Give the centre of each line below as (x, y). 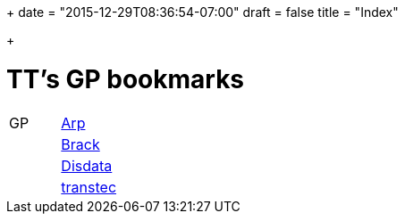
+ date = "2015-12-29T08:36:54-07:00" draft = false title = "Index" (202, 12)
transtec (89, 187)
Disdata (87, 165)
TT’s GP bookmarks (126, 79)
